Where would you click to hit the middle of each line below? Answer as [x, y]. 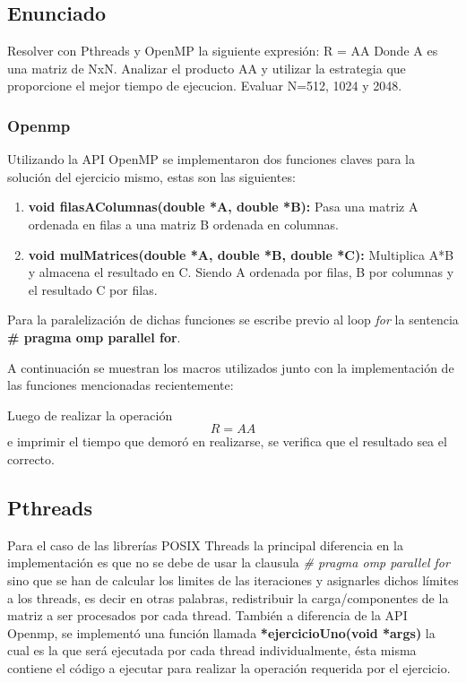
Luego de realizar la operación [90, 415]
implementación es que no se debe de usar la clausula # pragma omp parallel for [229, 562]
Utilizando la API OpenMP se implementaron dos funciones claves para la [211, 159]
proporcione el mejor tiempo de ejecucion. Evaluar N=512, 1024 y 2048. [205, 86]
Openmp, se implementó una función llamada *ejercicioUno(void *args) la [221, 632]
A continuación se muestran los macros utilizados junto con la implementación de [231, 367]
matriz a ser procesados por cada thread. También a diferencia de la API [207, 615]
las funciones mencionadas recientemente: [121, 385]
